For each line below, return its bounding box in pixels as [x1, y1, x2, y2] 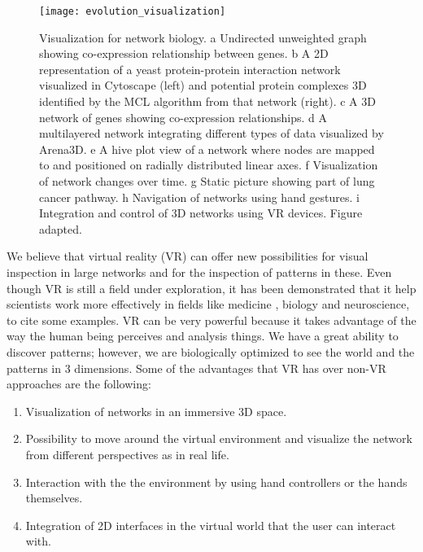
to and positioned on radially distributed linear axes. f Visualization [39, 156, 378, 173]
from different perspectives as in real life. [25, 445, 229, 462]
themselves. [25, 489, 83, 506]
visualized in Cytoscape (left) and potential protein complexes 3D [39, 77, 367, 94]
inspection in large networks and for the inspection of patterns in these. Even [7, 263, 392, 280]
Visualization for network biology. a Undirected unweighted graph [39, 28, 367, 46]
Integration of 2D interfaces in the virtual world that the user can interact [25, 516, 396, 533]
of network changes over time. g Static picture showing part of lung [39, 173, 375, 189]
